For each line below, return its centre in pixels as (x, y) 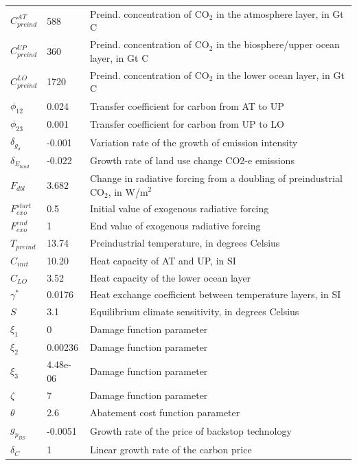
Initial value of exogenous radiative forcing (179, 208)
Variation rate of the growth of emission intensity (194, 142)
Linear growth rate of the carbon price (171, 450)
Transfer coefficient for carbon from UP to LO (187, 123)
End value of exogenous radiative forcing (175, 226)
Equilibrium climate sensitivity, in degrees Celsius (194, 311)
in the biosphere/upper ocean (278, 44)
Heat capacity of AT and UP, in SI (163, 260)
